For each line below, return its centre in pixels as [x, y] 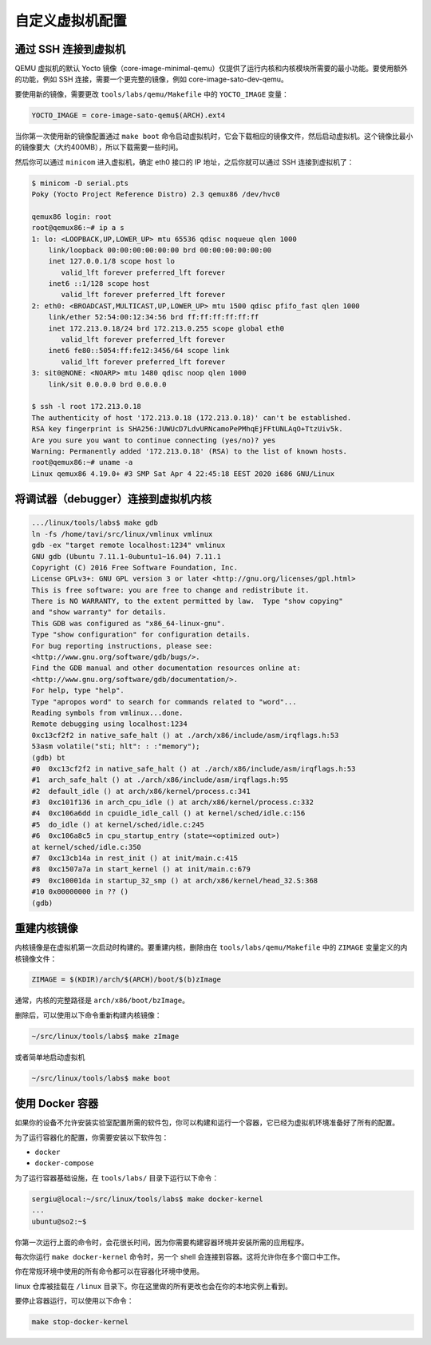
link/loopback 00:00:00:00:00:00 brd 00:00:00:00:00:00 [160, 250]
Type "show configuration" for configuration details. [141, 635]
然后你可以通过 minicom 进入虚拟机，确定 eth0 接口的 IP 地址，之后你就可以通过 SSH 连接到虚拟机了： [184, 162]
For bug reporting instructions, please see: [122, 646]
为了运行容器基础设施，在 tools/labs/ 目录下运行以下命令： [117, 1177]
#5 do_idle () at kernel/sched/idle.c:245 [118, 824]
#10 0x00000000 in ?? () [80, 892]
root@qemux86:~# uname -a [82, 462]
